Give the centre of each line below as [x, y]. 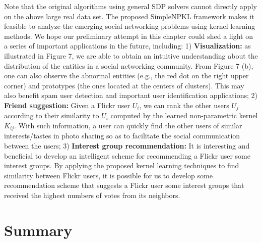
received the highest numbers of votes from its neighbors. [92, 195]
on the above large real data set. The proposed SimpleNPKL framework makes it [129, 16]
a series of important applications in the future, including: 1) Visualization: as [127, 46]
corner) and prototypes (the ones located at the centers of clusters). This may [124, 85]
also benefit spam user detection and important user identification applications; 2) [131, 95]
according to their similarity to [52, 115]
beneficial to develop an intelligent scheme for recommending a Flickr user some [127, 155]
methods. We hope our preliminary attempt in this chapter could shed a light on [128, 36]
